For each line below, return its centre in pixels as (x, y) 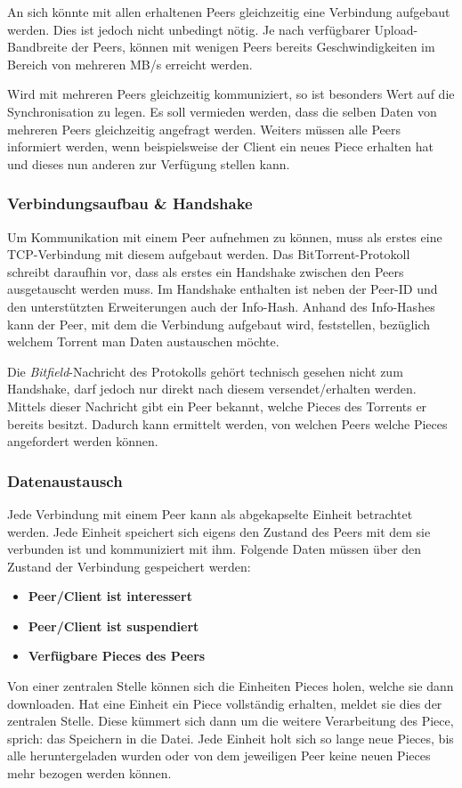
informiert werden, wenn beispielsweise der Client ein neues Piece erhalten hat (220, 146)
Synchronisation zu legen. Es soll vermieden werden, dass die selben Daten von (222, 111)
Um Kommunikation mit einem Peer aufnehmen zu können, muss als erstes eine (225, 236)
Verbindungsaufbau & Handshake (130, 203)
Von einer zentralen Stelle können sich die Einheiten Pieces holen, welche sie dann (231, 686)
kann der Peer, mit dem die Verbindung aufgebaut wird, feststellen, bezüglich (219, 324)
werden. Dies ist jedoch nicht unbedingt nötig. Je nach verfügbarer (189, 29)
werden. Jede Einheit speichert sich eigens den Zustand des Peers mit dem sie (219, 531)
